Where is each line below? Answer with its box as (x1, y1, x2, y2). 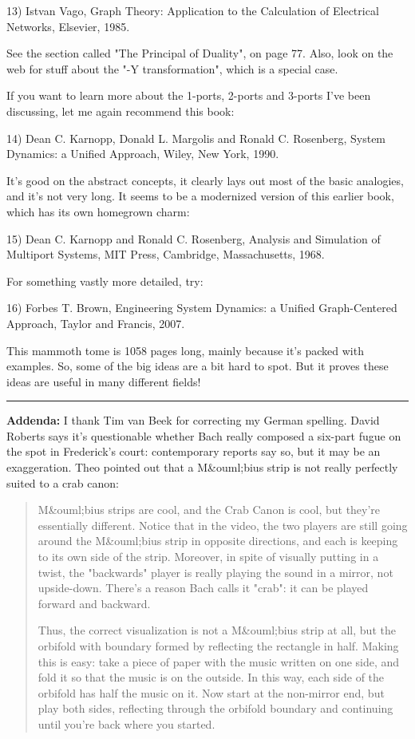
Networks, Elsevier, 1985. (6, 18, 130, 34)
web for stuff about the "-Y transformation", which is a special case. (6, 60, 338, 77)
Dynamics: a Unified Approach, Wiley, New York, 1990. (6, 145, 279, 162)
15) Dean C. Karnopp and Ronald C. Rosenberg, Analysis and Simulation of (6, 230, 381, 247)
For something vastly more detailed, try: (6, 272, 204, 289)
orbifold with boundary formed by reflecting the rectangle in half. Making (38, 638, 399, 654)
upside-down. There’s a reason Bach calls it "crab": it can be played (38, 579, 369, 596)
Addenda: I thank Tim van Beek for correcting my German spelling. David (6, 412, 380, 429)
